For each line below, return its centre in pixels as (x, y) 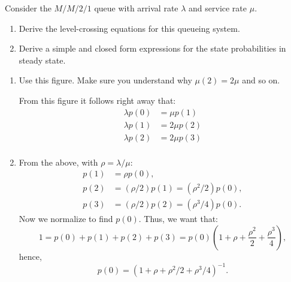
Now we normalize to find (66, 219)
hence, (30, 256)
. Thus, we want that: (178, 219)
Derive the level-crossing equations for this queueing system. (129, 28)
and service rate (218, 8)
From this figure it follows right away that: (97, 100)
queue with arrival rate (136, 8)
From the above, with (58, 162)
